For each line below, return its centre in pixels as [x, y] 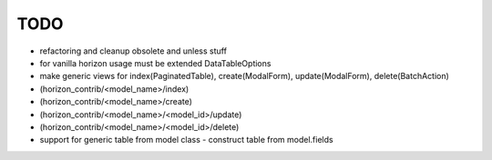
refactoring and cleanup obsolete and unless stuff [133, 51]
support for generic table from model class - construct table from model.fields [186, 140]
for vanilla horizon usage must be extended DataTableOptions [155, 63]
